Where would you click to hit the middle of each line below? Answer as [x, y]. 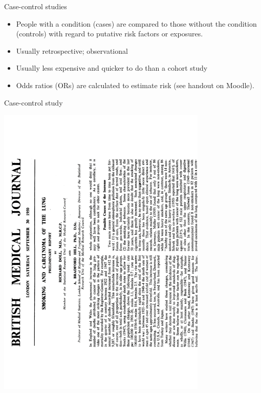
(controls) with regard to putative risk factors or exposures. [110, 34]
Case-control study [34, 102]
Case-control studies [36, 6]
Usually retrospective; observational [72, 50]
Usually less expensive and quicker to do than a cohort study [112, 68]
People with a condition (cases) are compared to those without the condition [136, 23]
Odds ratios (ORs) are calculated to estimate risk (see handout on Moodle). [135, 85]
